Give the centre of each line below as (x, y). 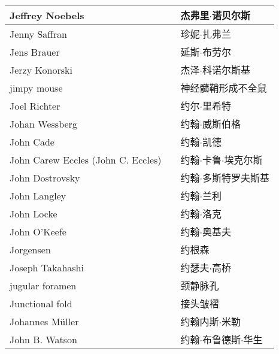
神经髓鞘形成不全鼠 (224, 88)
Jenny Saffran (38, 34)
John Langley (38, 195)
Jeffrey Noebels (47, 15)
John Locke (34, 213)
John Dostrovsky (45, 177)
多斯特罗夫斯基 (236, 178)
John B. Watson (43, 339)
